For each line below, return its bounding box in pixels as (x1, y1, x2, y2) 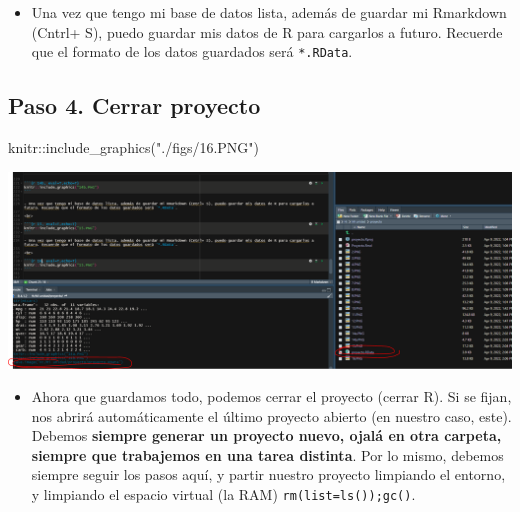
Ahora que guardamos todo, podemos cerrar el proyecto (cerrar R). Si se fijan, (31, 386, 512, 407)
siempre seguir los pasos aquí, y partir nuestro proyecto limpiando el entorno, (31, 464, 506, 485)
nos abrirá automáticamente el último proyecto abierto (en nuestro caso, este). (31, 405, 512, 426)
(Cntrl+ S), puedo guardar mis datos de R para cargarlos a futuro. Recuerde (31, 21, 503, 42)
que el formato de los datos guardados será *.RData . (31, 41, 353, 62)
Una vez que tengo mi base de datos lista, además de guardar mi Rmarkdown (31, 2, 507, 22)
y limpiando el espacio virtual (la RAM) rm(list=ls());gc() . (31, 484, 416, 505)
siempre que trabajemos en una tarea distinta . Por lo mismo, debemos (31, 444, 504, 465)
